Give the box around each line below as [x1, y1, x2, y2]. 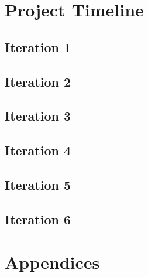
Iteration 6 [5, 210, 71, 228]
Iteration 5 [5, 175, 71, 193]
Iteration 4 [5, 141, 71, 159]
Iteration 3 [5, 107, 71, 125]
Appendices [5, 250, 100, 274]
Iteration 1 [5, 37, 71, 56]
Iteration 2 [5, 72, 71, 90]
